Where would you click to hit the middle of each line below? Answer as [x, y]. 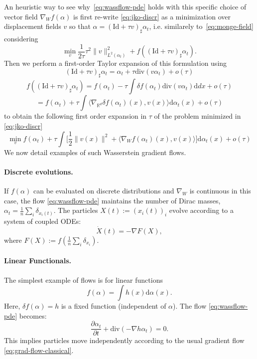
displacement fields [33, 26]
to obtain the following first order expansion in [75, 116]
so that [80, 26]
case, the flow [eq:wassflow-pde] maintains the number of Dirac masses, [112, 200]
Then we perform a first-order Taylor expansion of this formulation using [116, 63]
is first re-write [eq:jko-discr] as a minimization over [152, 16]
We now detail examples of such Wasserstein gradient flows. [95, 152]
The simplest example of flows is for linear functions [83, 279]
